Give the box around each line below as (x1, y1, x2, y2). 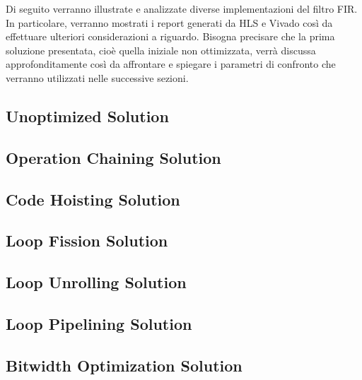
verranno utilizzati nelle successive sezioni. (6, 70, 189, 85)
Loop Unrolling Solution (6, 271, 187, 293)
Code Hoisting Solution (6, 188, 180, 210)
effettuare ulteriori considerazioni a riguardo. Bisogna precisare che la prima (6, 29, 335, 44)
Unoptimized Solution (6, 105, 169, 126)
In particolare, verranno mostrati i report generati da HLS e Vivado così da (6, 15, 333, 30)
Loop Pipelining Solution (6, 312, 192, 334)
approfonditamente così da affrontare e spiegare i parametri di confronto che (6, 57, 336, 71)
